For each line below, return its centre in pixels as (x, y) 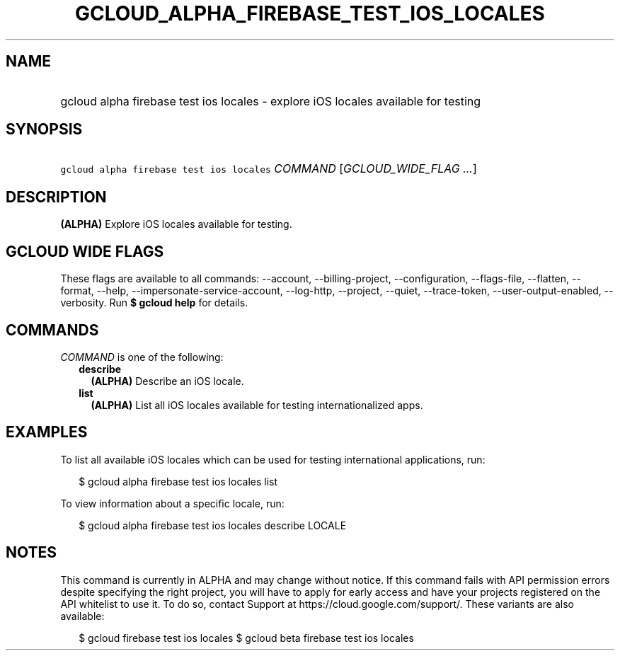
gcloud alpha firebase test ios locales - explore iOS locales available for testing (271, 101)
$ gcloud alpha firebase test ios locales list (178, 481)
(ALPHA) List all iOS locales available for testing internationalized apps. (257, 405)
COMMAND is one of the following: (142, 357)
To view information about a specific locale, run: (172, 503)
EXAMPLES (47, 432)
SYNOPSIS (44, 130)
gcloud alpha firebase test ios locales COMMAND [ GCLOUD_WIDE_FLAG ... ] (269, 169)
